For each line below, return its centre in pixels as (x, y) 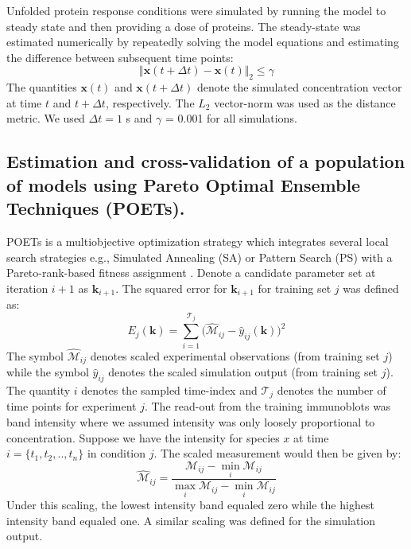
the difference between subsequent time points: (120, 57)
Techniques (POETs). (96, 208)
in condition (116, 453)
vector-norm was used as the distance (305, 102)
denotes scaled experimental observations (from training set (235, 355)
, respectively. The (150, 102)
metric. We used (46, 118)
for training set (295, 288)
